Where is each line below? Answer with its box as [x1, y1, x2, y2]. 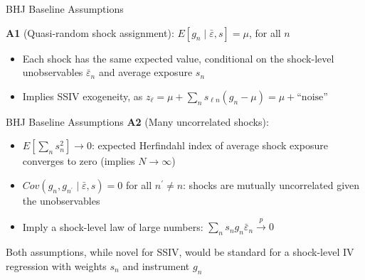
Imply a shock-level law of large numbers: [22, 219, 203, 234]
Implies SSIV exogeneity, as [22, 88, 143, 103]
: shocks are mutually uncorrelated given [183, 177, 360, 192]
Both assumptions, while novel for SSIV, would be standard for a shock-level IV [6, 244, 354, 259]
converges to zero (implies [22, 154, 135, 168]
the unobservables [22, 193, 100, 208]
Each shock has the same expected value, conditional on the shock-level [22, 50, 334, 65]
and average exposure [98, 65, 193, 80]
